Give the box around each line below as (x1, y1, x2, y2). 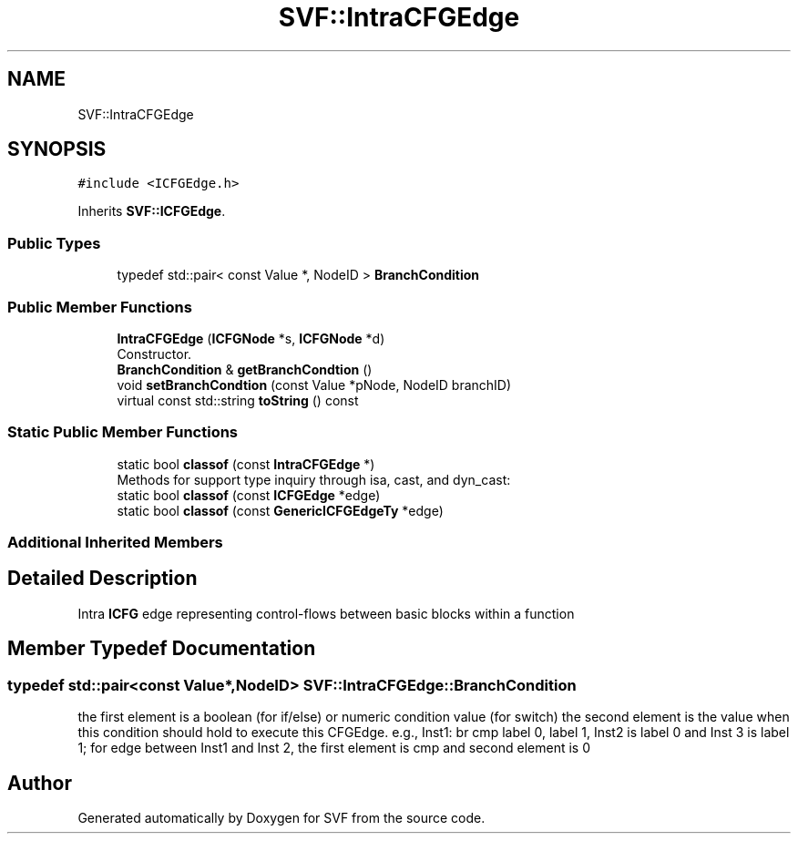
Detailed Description (7, 567, 198, 590)
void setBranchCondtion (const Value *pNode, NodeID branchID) (117, 376, 512, 393)
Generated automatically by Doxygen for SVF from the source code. (77, 809, 486, 826)
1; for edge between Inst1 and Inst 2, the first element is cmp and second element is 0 (77, 740, 590, 756)
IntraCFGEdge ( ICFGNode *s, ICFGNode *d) (117, 330, 385, 346)
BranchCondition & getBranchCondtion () (117, 361, 373, 377)
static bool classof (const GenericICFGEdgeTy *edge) (117, 502, 444, 518)
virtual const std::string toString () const (117, 392, 359, 408)
